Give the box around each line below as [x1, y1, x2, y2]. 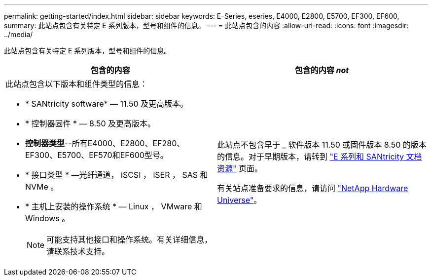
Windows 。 [25, 213, 70, 223]
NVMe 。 [25, 182, 59, 192]
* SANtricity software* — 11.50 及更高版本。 [25, 99, 188, 109]
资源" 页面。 [217, 163, 262, 173]
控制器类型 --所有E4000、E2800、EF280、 [25, 138, 185, 148]
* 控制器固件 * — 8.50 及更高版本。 [25, 119, 156, 128]
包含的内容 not [294, 65, 349, 75]
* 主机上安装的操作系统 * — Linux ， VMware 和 [25, 201, 202, 211]
